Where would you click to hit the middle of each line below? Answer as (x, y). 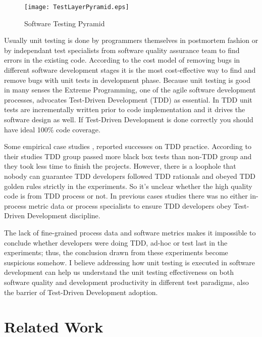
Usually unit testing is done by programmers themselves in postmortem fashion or (131, 40)
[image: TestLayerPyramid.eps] (77, 7)
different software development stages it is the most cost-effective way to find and (130, 70)
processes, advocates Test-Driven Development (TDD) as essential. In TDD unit (128, 99)
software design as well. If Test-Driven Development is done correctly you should (129, 119)
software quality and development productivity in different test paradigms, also (126, 282)
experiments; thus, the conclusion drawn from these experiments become (116, 252)
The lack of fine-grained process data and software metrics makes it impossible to (130, 232)
